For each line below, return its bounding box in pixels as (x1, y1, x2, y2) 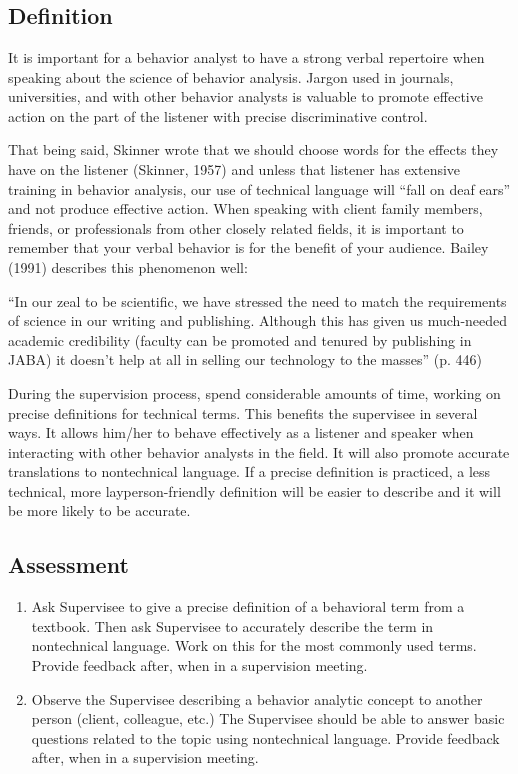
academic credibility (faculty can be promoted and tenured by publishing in (8, 329, 472, 350)
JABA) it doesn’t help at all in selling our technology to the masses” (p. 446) (8, 349, 483, 370)
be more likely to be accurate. (8, 500, 191, 521)
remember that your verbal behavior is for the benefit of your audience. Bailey (8, 237, 489, 258)
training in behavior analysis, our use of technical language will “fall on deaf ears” (8, 178, 511, 199)
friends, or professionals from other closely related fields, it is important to (8, 217, 464, 238)
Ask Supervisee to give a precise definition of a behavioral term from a (31, 596, 465, 617)
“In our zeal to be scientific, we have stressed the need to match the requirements (8, 290, 507, 311)
